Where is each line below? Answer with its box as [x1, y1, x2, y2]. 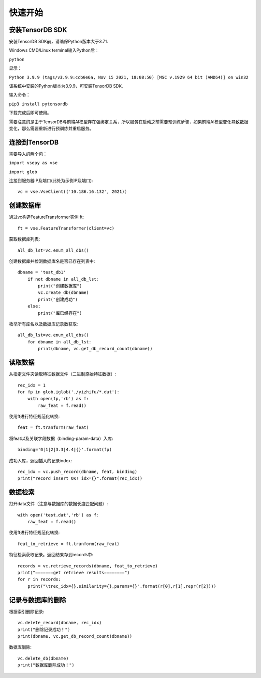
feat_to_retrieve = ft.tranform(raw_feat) [17, 541, 120, 547]
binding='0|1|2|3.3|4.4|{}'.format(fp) [17, 447, 112, 452]
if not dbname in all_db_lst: [27, 276, 99, 282]
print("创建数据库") [38, 283, 82, 289]
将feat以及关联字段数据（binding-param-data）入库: [9, 436, 114, 441]
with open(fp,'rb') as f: [27, 396, 89, 402]
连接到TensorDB [9, 138, 59, 146]
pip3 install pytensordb [9, 101, 68, 107]
